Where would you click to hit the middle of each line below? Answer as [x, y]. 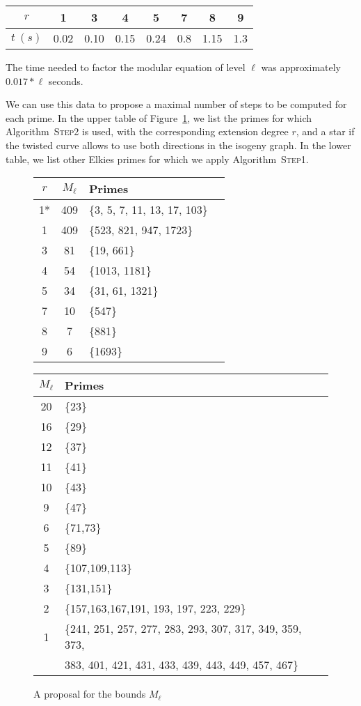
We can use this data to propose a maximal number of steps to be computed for [176, 104]
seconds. [66, 80]
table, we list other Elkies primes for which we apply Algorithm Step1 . [157, 159]
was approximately [301, 67]
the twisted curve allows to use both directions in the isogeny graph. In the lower [178, 145]
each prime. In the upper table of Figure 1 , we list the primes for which [159, 117]
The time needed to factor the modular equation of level [126, 67]
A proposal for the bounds [90, 694]
